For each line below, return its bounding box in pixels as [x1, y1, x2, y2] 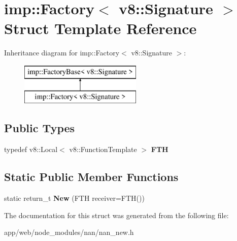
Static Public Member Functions [4, 169, 179, 185]
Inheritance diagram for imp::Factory [4, 47, 120, 58]
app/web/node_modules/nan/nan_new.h [4, 227, 134, 237]
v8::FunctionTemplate [69, 144, 137, 155]
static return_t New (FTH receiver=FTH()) [4, 193, 145, 203]
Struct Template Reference [4, 18, 197, 39]
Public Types [4, 120, 75, 136]
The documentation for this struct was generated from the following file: [4, 209, 229, 220]
